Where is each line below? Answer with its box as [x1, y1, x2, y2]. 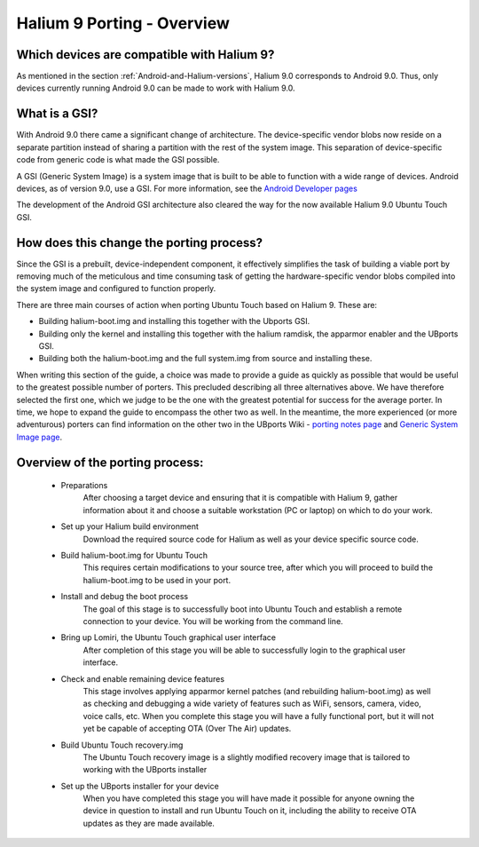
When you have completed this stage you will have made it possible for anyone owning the [82, 793, 415, 803]
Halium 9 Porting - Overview [16, 13, 230, 33]
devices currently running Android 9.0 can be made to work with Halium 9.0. [16, 83, 296, 93]
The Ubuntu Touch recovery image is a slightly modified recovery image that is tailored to [82, 751, 411, 763]
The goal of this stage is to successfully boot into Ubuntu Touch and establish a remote [82, 604, 403, 614]
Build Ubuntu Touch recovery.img [60, 740, 184, 750]
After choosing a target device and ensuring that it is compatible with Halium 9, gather [82, 493, 398, 503]
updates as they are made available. [82, 818, 215, 828]
